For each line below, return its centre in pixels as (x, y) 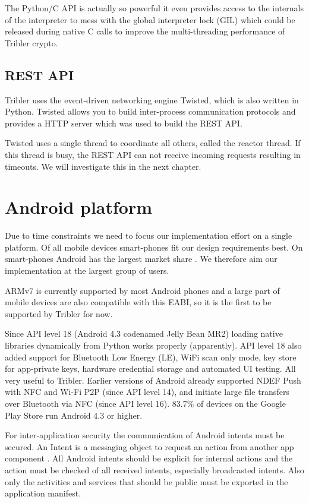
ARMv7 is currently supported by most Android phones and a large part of (142, 290)
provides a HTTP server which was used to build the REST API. (124, 123)
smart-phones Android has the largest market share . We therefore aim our (141, 259)
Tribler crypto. (31, 42)
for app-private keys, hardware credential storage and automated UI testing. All (150, 368)
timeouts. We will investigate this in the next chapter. (103, 166)
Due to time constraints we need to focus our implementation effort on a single (149, 235)
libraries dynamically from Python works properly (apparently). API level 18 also (153, 345)
